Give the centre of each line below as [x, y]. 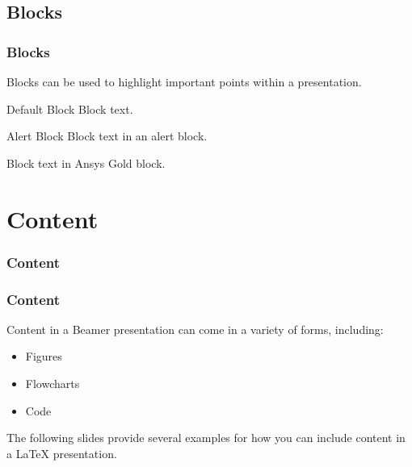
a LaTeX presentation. [62, 453]
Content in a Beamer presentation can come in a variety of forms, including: [195, 329]
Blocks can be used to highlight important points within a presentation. [184, 81]
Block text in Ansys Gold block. [86, 163]
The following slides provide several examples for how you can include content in [206, 438]
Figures [44, 356]
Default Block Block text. [70, 108]
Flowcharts [53, 383]
